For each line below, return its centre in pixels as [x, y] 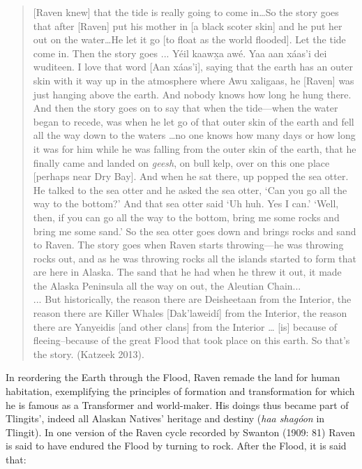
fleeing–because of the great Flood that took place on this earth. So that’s [191, 340]
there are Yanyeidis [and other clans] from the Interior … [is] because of [185, 326]
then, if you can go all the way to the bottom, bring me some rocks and [186, 217]
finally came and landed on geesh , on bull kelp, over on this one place [181, 162]
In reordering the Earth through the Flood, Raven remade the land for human [173, 377]
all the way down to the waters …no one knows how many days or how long [194, 135]
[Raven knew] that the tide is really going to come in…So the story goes [186, 12]
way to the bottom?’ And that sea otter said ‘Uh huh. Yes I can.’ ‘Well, [186, 203]
